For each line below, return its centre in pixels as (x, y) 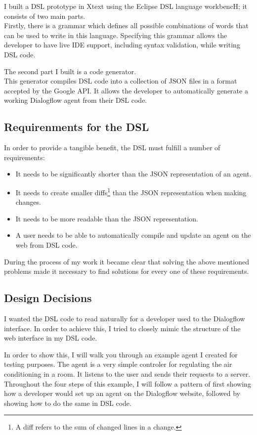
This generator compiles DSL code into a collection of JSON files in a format (121, 81)
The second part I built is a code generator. (70, 71)
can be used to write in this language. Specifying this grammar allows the (116, 35)
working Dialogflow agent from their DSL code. (76, 100)
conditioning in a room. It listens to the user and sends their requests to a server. (127, 373)
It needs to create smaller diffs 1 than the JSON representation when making (131, 191)
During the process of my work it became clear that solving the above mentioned (127, 261)
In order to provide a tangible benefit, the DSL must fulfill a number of (112, 148)
